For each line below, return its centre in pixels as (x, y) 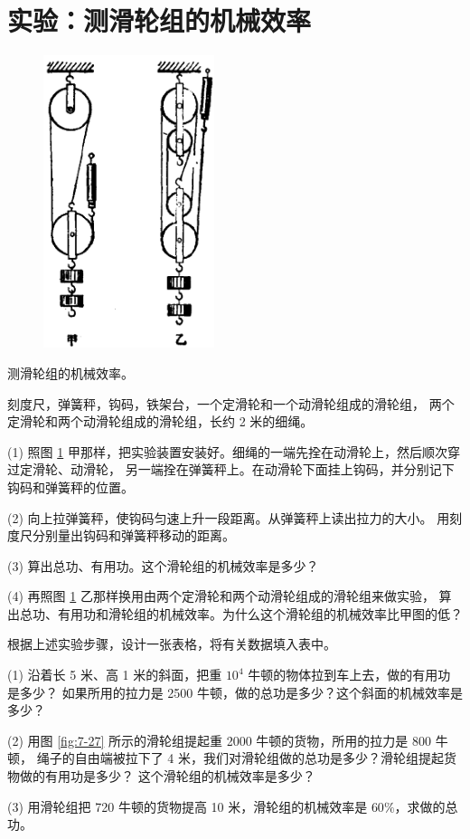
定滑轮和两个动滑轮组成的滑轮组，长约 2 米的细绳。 (160, 421)
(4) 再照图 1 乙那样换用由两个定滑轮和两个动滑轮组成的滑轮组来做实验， (221, 596)
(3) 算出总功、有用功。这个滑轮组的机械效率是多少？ (163, 565)
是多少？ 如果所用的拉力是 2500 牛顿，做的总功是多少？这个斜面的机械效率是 (235, 692)
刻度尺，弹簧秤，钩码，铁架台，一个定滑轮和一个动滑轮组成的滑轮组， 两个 (231, 403)
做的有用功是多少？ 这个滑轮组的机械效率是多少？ (167, 776)
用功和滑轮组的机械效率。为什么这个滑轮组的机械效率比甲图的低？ (266, 613)
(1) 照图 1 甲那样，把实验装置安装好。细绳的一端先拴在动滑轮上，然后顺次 (227, 451)
